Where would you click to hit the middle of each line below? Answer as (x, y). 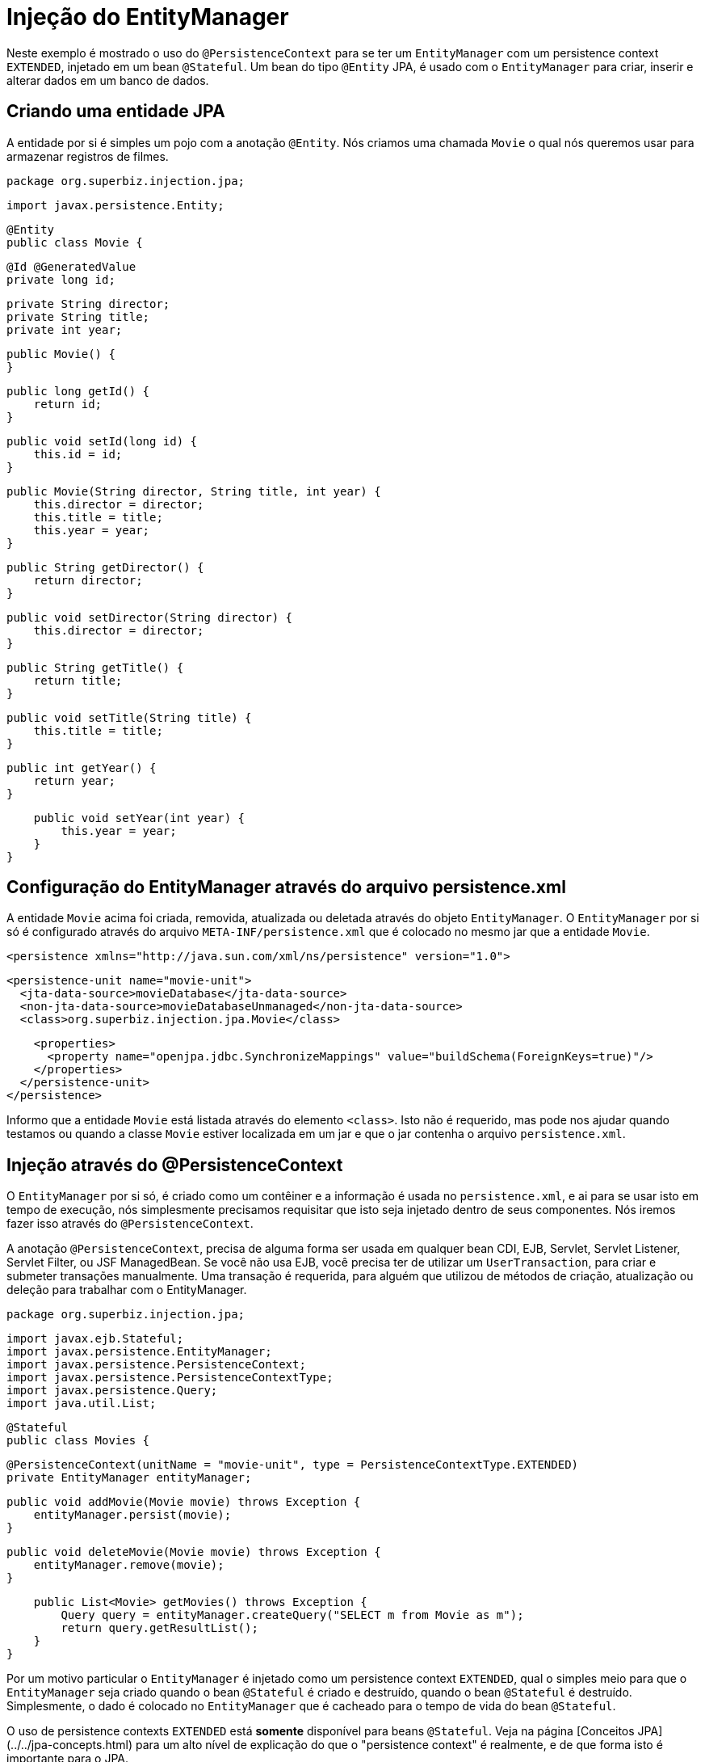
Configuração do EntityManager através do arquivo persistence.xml (286, 887)
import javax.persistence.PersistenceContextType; (170, 1378)
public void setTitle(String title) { (129, 717)
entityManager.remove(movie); (129, 1565)
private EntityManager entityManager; (129, 1478)
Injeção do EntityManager (148, 17)
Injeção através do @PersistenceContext (175, 1165)
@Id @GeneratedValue (71, 266)
